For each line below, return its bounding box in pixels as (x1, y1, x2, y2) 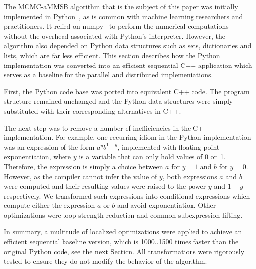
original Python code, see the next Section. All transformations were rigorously (4, 246, 245, 256)
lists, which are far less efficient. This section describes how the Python (4, 50, 220, 60)
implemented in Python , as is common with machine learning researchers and (4, 11, 243, 21)
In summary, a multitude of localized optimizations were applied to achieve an (4, 226, 242, 237)
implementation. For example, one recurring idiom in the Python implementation (4, 132, 251, 142)
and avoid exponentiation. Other (117, 200, 216, 210)
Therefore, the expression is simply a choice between (4, 161, 163, 171)
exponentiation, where (4, 151, 71, 162)
